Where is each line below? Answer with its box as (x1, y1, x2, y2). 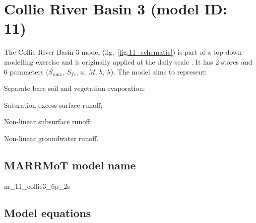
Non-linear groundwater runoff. (4, 133, 99, 143)
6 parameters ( (4, 66, 49, 76)
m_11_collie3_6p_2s (4, 180, 70, 191)
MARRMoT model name (4, 157, 136, 172)
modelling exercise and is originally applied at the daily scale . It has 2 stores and (4, 56, 253, 67)
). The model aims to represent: (110, 66, 207, 76)
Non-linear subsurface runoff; (4, 116, 92, 127)
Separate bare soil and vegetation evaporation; (4, 83, 145, 93)
